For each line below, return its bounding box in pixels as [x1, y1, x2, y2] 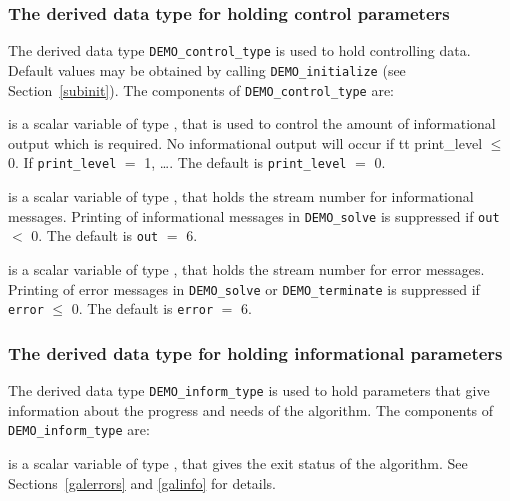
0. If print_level [8, 152, 117, 173]
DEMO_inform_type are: [8, 419, 150, 440]
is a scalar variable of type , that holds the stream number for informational [8, 186, 474, 207]
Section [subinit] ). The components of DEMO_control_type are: [8, 79, 394, 100]
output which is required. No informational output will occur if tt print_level [8, 132, 483, 153]
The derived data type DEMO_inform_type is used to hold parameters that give [8, 380, 490, 401]
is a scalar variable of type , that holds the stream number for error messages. [8, 258, 485, 279]
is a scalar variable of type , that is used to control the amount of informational [8, 113, 496, 134]
